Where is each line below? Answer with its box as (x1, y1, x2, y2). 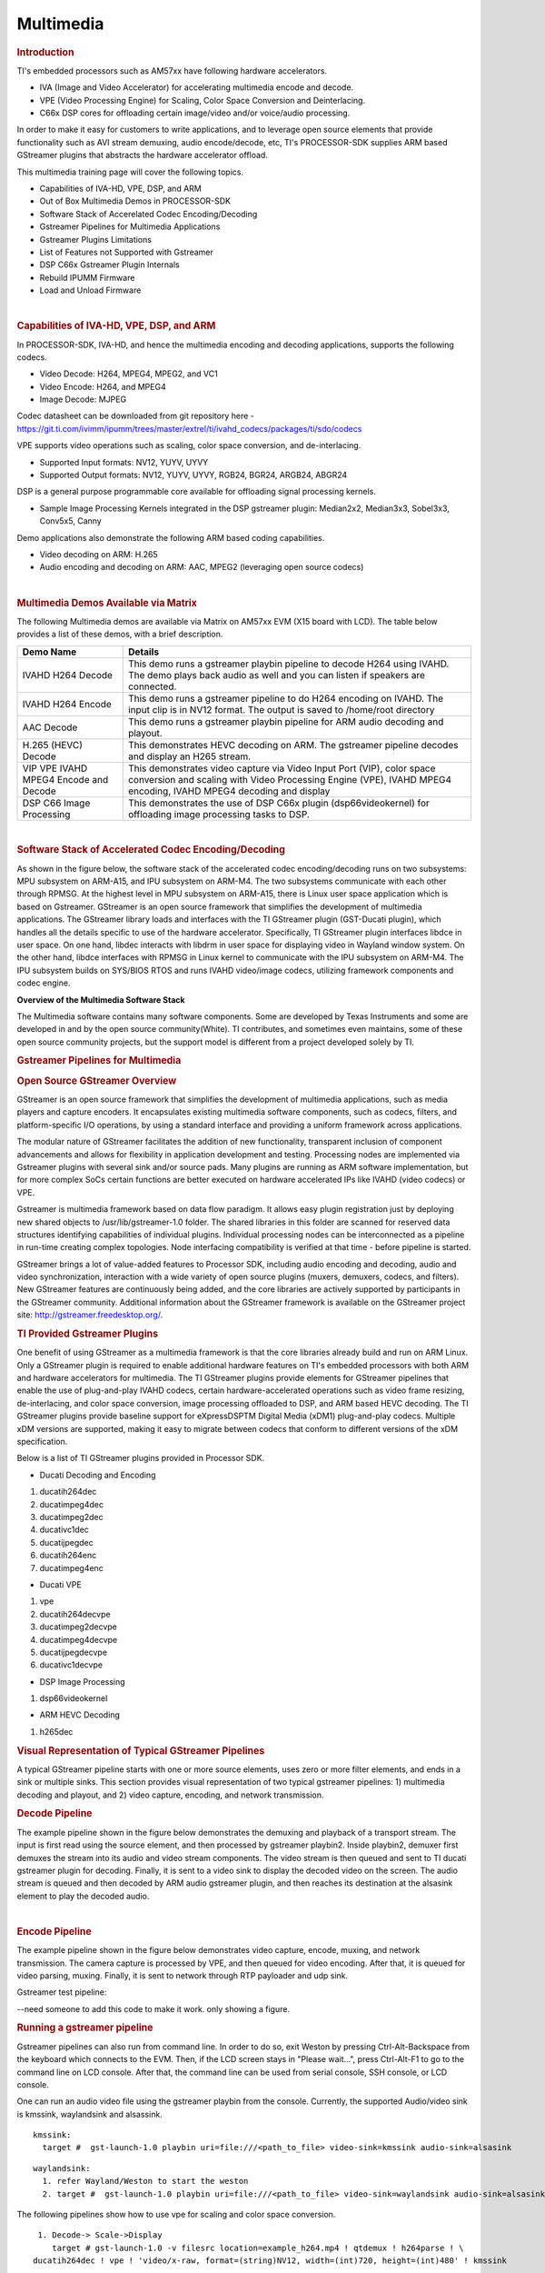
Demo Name (22, 646, 77, 658)
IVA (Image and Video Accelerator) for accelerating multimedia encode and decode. (39, 82, 354, 93)
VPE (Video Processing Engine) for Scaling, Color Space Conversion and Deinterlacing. (39, 95, 366, 105)
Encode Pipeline (16, 1925, 92, 1938)
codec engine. (16, 977, 71, 988)
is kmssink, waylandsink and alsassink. (16, 2108, 163, 2119)
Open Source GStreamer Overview (16, 1074, 177, 1086)
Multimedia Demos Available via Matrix (16, 596, 197, 609)
